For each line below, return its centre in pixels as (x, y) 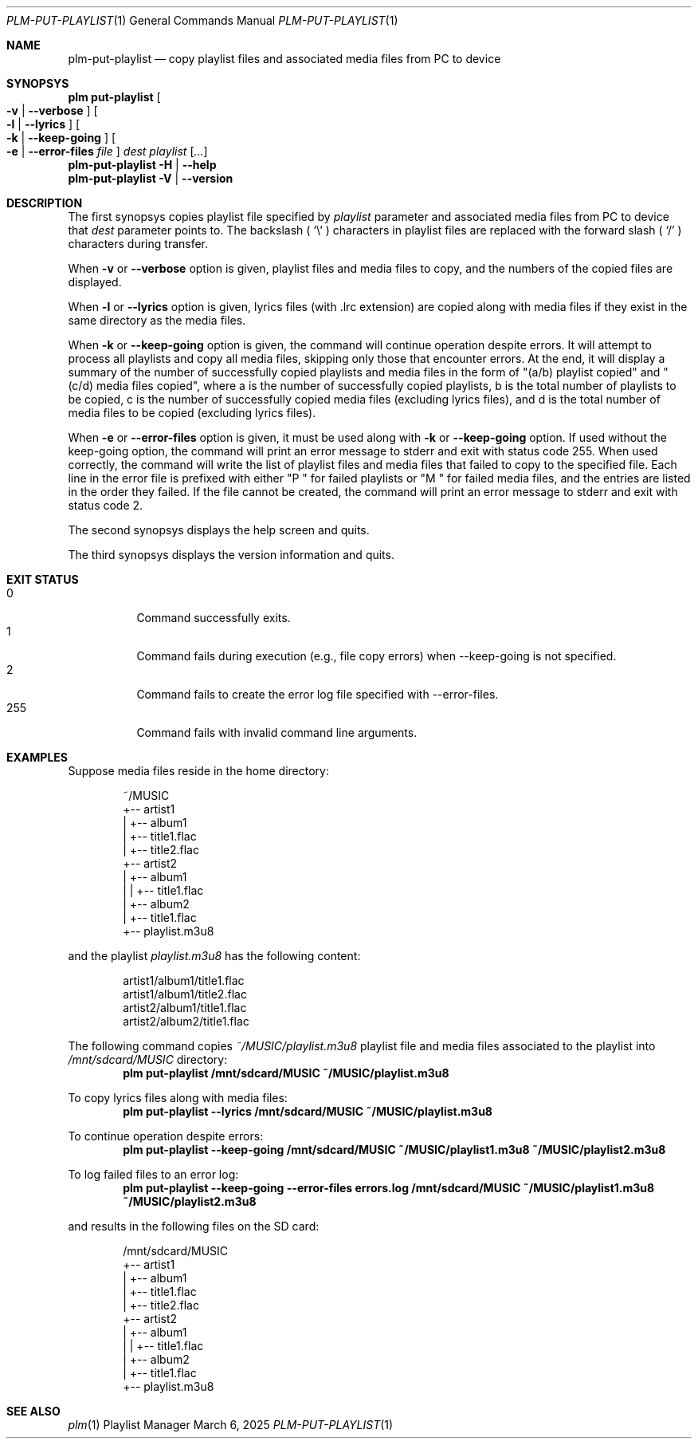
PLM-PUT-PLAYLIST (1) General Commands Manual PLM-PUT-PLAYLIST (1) (202, 20)
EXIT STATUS (43, 579)
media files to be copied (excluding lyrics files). (192, 413)
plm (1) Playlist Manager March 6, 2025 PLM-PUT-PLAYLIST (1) (231, 1425)
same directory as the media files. (157, 320)
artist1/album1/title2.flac (185, 994)
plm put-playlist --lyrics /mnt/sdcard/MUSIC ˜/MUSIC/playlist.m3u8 (308, 1111)
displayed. (95, 282)
